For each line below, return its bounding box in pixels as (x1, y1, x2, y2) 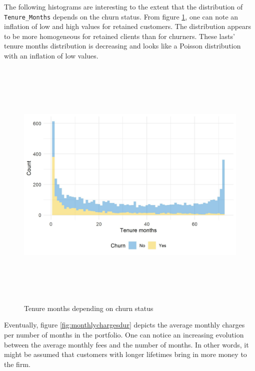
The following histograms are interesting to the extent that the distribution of (4, 1, 243, 11)
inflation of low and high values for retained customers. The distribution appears (4, 21, 251, 31)
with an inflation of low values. (4, 50, 98, 61)
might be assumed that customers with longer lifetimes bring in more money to (4, 349, 247, 359)
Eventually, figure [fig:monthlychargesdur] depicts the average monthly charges (4, 319, 245, 330)
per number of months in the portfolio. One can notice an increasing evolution (4, 329, 244, 340)
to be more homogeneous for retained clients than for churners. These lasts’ (4, 30, 235, 41)
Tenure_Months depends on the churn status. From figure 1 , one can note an (4, 11, 238, 21)
